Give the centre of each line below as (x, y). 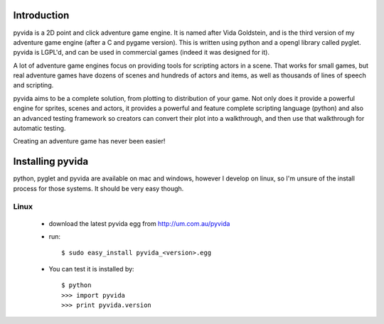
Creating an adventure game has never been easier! (89, 141)
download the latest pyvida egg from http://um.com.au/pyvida (139, 223)
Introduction (41, 15)
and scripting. (33, 85)
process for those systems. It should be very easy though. (98, 188)
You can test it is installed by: (91, 269)
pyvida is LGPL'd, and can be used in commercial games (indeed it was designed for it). (142, 53)
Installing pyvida (51, 162)
